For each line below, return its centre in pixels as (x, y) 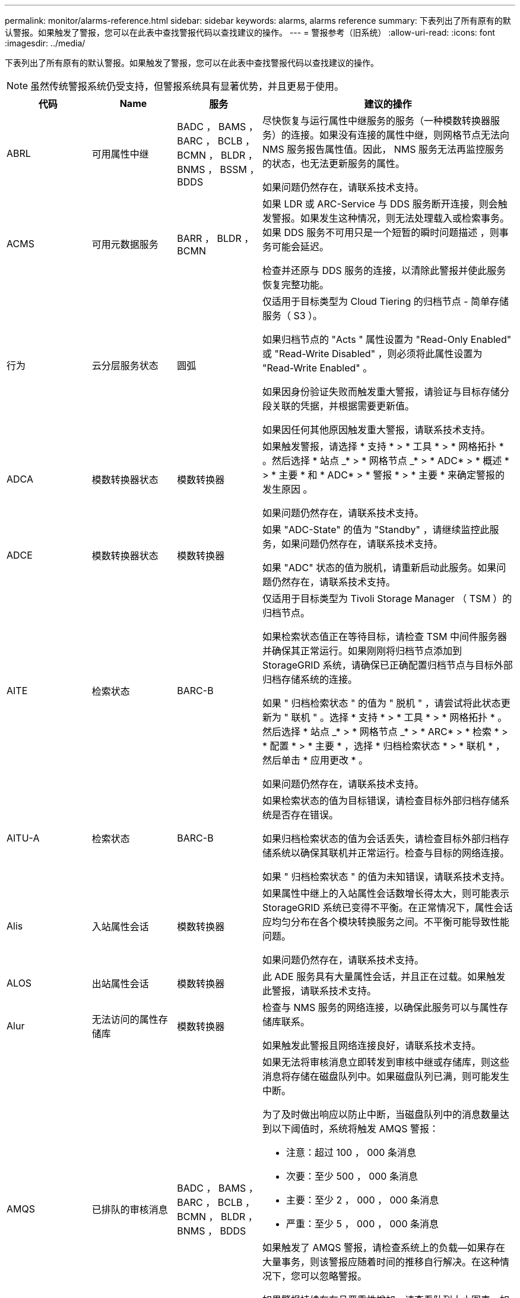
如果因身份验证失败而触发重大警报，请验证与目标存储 (381, 392)
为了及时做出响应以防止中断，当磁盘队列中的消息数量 (381, 1114)
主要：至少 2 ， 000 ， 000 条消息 (362, 1200)
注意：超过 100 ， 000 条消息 (351, 1152)
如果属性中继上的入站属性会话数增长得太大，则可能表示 (386, 893)
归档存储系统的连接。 (310, 679)
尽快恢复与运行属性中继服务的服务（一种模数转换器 (376, 121)
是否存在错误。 (305, 815)
